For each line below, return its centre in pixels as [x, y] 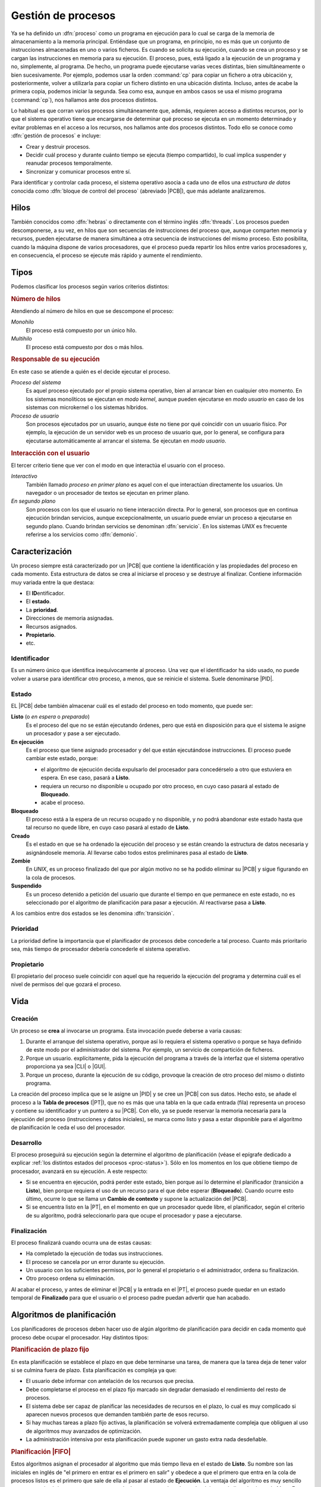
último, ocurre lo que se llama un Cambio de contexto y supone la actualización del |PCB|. [137, 1199]
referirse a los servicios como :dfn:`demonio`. [82, 534]
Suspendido [26, 886]
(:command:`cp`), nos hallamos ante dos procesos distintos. [84, 100]
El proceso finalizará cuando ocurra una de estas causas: [81, 1243]
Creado [20, 836]
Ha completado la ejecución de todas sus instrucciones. [95, 1254]
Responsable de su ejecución [56, 359]
